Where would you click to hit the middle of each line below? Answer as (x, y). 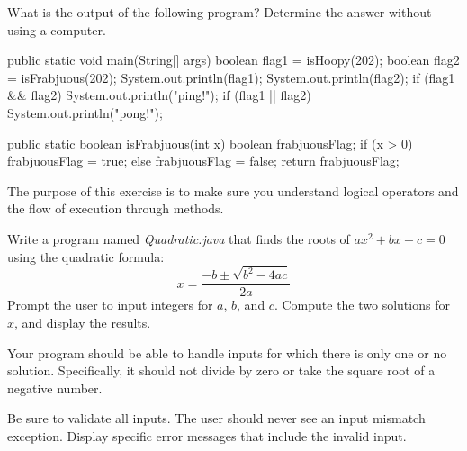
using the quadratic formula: (86, 256)
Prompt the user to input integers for (110, 305)
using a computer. (57, 29)
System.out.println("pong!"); (85, 112)
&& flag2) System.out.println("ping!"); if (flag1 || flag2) (159, 95)
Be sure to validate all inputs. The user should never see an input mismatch (216, 418)
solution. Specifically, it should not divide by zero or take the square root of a (221, 370)
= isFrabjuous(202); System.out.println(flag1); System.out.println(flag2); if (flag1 (231, 77)
